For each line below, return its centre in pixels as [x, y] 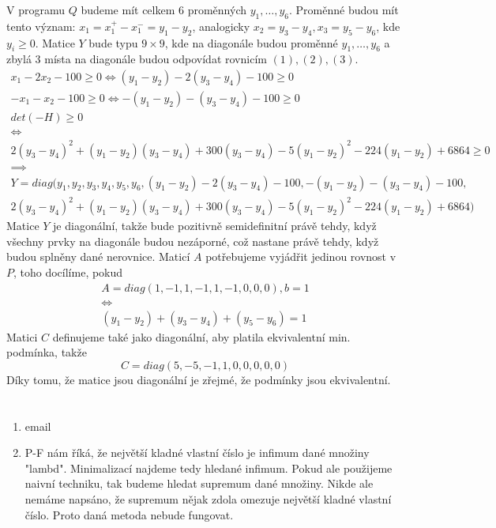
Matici [22, 336]
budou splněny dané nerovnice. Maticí [98, 256]
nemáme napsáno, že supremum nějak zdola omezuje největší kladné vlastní [208, 499]
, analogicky [221, 26]
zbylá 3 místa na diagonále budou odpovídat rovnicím [137, 59]
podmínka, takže [47, 352]
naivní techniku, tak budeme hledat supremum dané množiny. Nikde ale [199, 483]
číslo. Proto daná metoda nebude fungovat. [129, 514]
